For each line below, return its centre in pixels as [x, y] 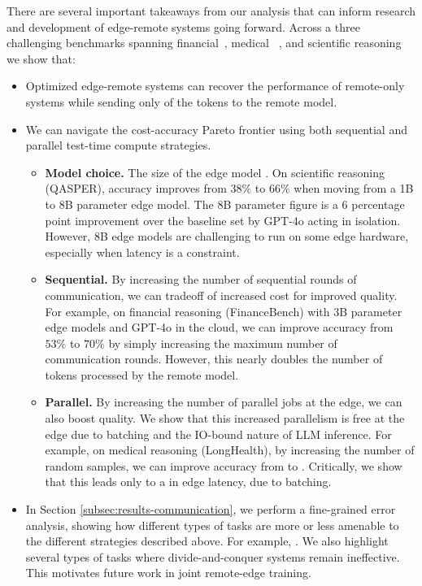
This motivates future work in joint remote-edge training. [168, 573]
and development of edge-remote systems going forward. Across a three [183, 26]
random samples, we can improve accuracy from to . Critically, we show [224, 465]
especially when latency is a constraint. [142, 252]
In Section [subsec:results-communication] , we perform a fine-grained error [211, 509]
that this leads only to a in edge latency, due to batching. [188, 482]
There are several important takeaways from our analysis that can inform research [211, 11]
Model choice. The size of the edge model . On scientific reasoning [215, 172]
